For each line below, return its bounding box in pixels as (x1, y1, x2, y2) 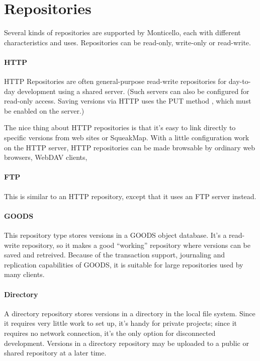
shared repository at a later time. (4, 347, 107, 358)
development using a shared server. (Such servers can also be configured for (17, 85, 249, 96)
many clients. (4, 269, 45, 280)
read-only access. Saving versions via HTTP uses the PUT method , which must (4, 96, 251, 106)
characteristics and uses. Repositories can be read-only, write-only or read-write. (4, 37, 251, 47)
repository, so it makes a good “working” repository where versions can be (22, 239, 250, 250)
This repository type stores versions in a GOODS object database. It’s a (4, 230, 227, 240)
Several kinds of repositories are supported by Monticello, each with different (4, 27, 241, 38)
